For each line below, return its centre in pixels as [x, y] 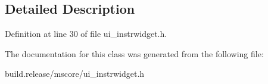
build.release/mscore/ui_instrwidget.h [75, 74]
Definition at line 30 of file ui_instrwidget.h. [86, 34]
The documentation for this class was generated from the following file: [134, 53]
